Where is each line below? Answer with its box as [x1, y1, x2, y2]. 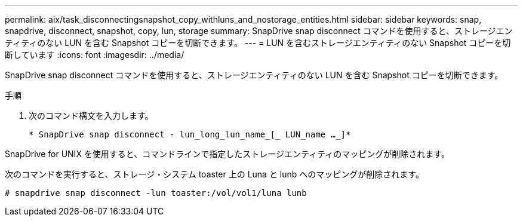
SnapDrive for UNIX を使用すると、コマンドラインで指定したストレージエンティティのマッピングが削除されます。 [5, 149, 450, 159]
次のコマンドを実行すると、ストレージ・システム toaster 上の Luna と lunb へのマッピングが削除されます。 [5, 169, 424, 179]
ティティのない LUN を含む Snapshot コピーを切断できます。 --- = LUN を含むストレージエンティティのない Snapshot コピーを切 [5, 38, 511, 48]
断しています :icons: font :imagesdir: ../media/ [5, 50, 184, 60]
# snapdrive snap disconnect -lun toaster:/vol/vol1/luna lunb [5, 188, 307, 198]
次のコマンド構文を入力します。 [29, 110, 153, 121]
